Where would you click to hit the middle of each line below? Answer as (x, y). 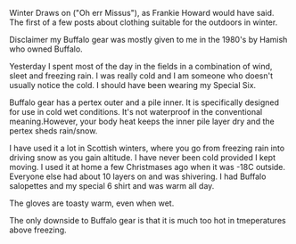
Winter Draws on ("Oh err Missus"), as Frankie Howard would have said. (142, 13)
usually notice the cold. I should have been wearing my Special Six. (133, 85)
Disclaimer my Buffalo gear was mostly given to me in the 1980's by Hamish (148, 40)
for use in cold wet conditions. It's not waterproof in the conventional (136, 112)
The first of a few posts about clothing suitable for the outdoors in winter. (144, 22)
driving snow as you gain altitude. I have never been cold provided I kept (143, 158)
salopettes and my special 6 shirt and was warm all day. (112, 186)
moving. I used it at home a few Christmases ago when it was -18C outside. (148, 167)
